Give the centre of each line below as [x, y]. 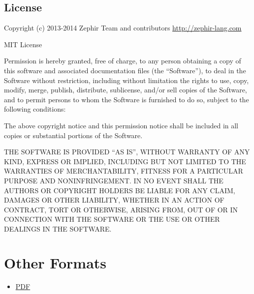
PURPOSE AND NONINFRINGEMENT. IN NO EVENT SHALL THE [114, 180]
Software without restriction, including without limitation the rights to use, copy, [127, 80]
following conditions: [35, 109]
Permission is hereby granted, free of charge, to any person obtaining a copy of [123, 61]
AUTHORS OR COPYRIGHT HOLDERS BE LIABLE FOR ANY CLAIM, [120, 190]
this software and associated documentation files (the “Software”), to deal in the [125, 70]
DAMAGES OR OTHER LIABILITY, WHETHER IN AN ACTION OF [114, 200]
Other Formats [55, 262]
